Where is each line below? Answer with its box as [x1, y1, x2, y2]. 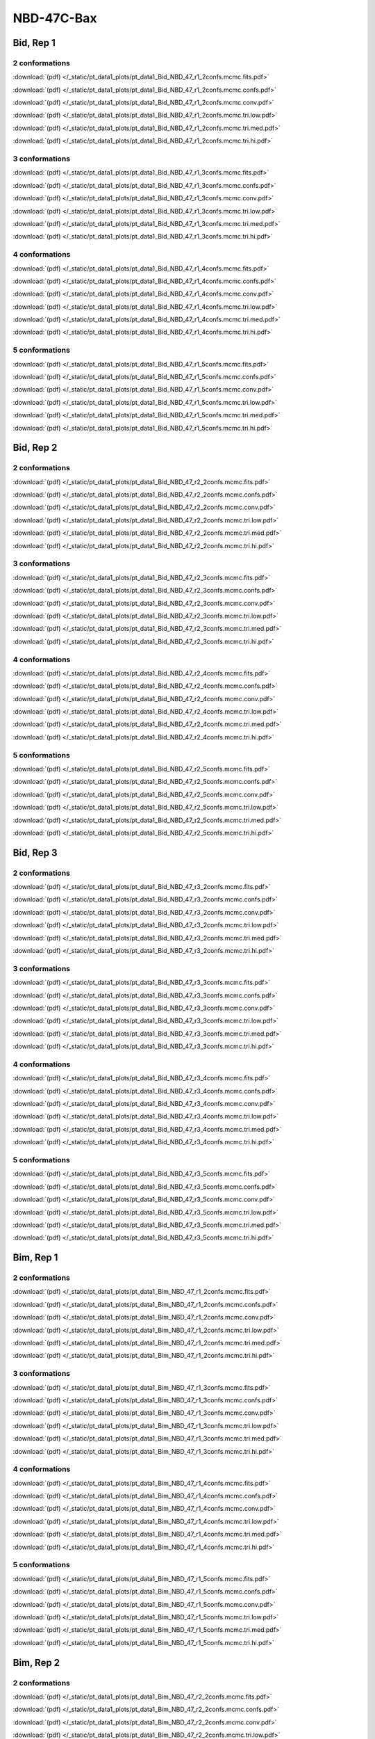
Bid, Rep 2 [12, 442, 58, 454]
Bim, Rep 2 [12, 1656, 60, 1669]
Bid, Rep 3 [12, 847, 58, 858]
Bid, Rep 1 [12, 37, 56, 49]
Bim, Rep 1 [12, 1252, 58, 1264]
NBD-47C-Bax [12, 10, 97, 26]
